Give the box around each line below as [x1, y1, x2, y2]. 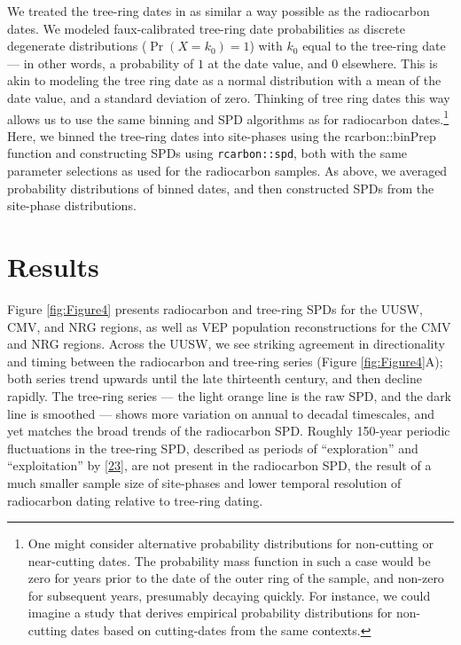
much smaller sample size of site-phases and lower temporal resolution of [7, 473, 402, 492]
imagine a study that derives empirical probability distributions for [27, 603, 393, 622]
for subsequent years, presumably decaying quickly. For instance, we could [27, 586, 431, 604]
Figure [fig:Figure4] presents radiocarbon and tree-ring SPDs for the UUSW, [7, 299, 423, 318]
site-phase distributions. [7, 196, 137, 215]
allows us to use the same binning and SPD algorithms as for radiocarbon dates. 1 [7, 106, 449, 128]
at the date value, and [207, 53, 328, 72]
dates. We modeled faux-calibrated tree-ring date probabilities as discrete [7, 19, 405, 37]
